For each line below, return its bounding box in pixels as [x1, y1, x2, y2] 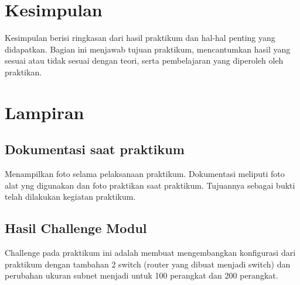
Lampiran [5, 100, 84, 124]
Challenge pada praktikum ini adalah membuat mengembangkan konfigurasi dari [5, 246, 296, 259]
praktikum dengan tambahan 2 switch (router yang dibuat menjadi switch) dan [5, 258, 291, 270]
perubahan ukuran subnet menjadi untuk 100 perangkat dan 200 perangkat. [5, 269, 278, 281]
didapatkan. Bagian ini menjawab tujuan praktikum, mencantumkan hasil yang [5, 43, 291, 55]
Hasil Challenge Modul [5, 219, 147, 237]
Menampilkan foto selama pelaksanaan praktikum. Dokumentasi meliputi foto [5, 168, 285, 180]
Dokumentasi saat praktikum [5, 140, 185, 158]
